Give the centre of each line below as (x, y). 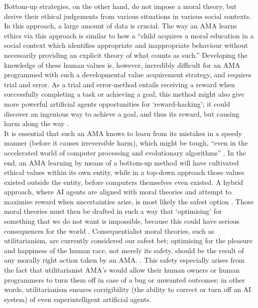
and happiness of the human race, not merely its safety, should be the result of (124, 250)
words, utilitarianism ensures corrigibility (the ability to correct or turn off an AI (128, 289)
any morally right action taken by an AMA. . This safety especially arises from (125, 260)
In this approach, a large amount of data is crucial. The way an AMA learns (121, 26)
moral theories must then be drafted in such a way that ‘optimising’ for (113, 211)
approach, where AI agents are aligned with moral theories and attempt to (118, 192)
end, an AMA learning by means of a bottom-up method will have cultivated (122, 162)
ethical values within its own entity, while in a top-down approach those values (124, 172)
